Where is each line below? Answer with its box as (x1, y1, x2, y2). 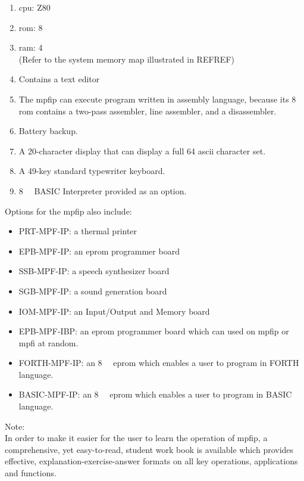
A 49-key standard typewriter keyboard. (18, 165, 165, 177)
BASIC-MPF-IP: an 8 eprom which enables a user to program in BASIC (18, 388, 292, 401)
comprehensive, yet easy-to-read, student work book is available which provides (5, 443, 294, 455)
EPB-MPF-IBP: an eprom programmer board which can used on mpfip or (18, 325, 289, 337)
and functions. (5, 467, 57, 479)
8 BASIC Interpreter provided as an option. (18, 184, 187, 197)
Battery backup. (18, 125, 78, 137)
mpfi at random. (18, 336, 79, 349)
